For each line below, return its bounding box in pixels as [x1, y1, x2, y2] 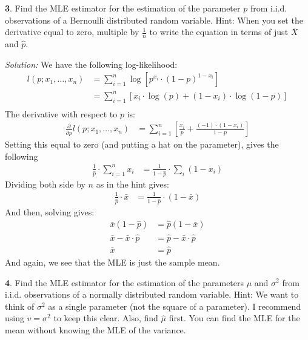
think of [5, 299, 35, 312]
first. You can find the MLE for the [169, 312, 300, 324]
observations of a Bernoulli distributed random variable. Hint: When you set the [5, 13, 303, 26]
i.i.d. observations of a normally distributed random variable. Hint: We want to [5, 288, 299, 301]
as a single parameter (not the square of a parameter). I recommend [48, 299, 301, 312]
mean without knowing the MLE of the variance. [5, 323, 186, 336]
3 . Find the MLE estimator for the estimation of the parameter [5, 2, 241, 14]
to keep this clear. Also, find [53, 312, 158, 324]
